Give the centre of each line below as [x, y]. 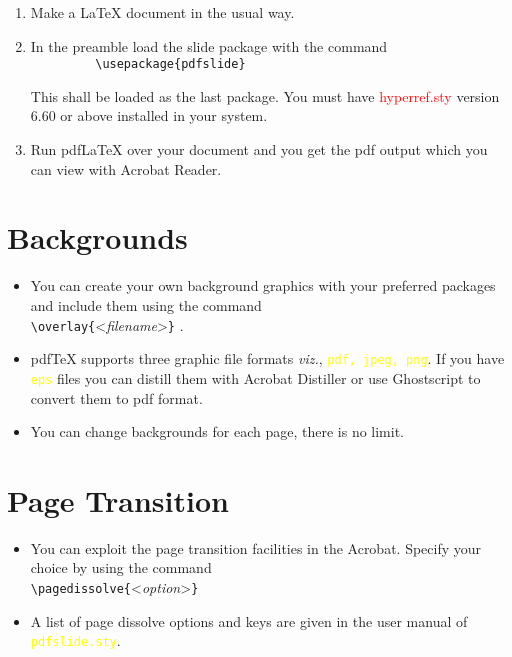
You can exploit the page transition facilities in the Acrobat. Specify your [256, 547]
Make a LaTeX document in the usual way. [162, 12]
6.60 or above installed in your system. [149, 115]
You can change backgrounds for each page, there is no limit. [217, 431]
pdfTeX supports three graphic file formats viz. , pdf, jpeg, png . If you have [267, 358]
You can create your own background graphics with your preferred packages [263, 285]
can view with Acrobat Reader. [126, 168]
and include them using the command [146, 304]
